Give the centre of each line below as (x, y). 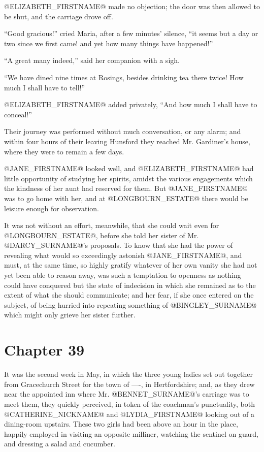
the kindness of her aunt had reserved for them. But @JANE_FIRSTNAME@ (126, 188)
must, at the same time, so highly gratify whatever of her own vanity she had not (131, 265)
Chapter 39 (44, 350)
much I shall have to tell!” (45, 87)
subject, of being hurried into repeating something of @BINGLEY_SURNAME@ (130, 304)
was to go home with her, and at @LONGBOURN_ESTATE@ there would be (126, 198)
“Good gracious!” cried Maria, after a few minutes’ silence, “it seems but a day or (131, 33)
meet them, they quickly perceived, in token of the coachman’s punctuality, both (130, 403)
